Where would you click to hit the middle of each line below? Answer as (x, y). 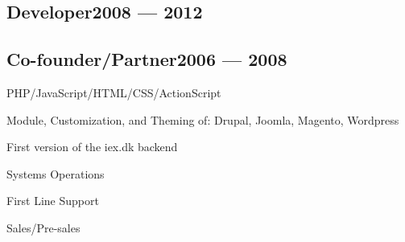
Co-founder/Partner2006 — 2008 (147, 59)
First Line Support (53, 201)
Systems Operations (56, 173)
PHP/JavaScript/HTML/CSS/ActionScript (114, 92)
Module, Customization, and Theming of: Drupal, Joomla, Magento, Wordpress (203, 119)
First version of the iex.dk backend (92, 147)
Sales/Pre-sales (43, 227)
